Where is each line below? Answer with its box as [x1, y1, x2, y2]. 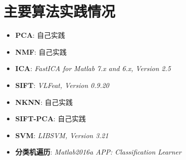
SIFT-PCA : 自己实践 [15, 113, 86, 124]
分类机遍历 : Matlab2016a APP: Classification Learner [15, 147, 182, 157]
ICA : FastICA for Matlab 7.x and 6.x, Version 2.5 [15, 63, 171, 74]
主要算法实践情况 [3, 1, 116, 21]
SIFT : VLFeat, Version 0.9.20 [15, 80, 109, 90]
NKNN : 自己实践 [15, 96, 73, 107]
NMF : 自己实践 [15, 46, 67, 57]
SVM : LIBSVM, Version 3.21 [15, 130, 109, 140]
